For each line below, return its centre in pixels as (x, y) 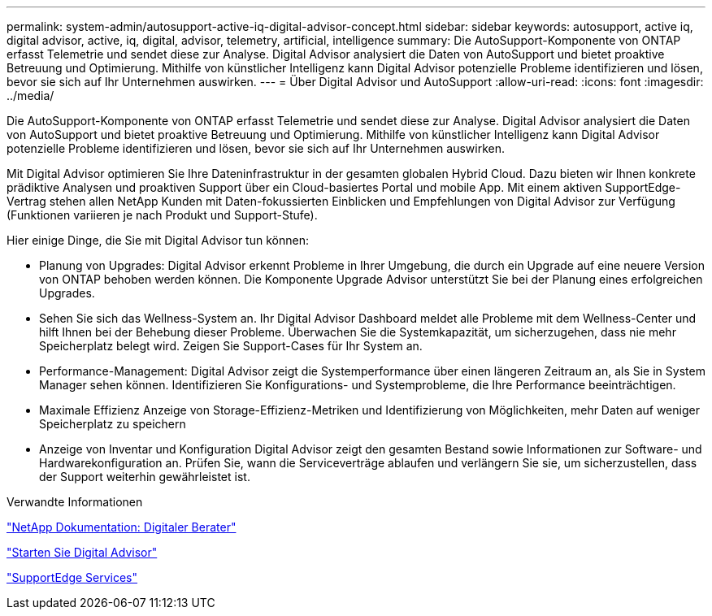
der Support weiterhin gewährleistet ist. (145, 477)
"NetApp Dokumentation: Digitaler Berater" (122, 527)
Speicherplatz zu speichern (113, 424)
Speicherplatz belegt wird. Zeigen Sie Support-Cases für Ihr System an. (231, 346)
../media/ (30, 95)
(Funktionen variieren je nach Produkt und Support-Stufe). (162, 215)
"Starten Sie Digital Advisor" (82, 552)
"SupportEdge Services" (72, 577)
